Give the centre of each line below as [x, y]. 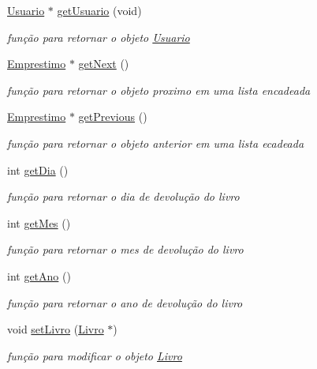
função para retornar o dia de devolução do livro [123, 196]
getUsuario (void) [99, 10]
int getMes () [39, 222]
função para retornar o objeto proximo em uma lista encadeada [159, 90]
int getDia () [38, 169]
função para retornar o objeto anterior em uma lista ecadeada [156, 143]
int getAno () [39, 275]
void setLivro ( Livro [56, 329]
